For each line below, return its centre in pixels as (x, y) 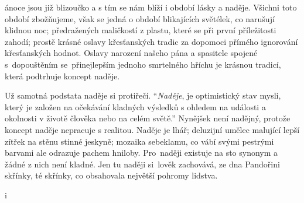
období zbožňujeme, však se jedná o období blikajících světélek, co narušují (140, 18)
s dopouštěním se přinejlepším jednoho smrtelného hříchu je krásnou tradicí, (143, 64)
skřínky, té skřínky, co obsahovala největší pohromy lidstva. (111, 175)
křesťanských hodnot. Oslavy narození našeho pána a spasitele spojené (131, 53)
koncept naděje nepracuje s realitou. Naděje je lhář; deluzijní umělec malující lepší (152, 129)
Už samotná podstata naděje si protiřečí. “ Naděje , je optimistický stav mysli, (143, 95)
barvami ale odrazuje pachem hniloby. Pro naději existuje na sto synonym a (141, 153)
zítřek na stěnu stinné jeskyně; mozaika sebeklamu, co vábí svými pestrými (139, 141)
